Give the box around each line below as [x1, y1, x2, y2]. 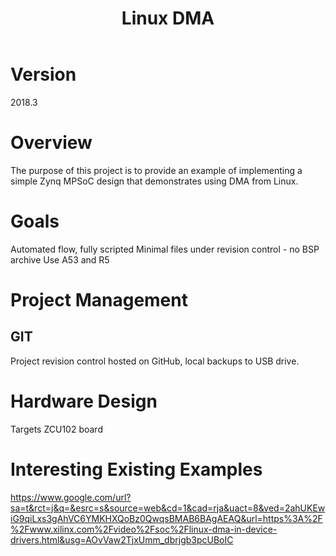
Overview [10, 132, 93, 154]
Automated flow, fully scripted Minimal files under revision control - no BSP [10, 243, 320, 255]
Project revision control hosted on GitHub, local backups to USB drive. [10, 355, 300, 367]
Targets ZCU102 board [10, 423, 103, 435]
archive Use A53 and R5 [10, 253, 110, 266]
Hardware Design [10, 390, 158, 412]
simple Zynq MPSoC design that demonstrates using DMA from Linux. [10, 175, 299, 187]
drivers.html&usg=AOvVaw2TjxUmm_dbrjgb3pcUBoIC [10, 533, 234, 546]
